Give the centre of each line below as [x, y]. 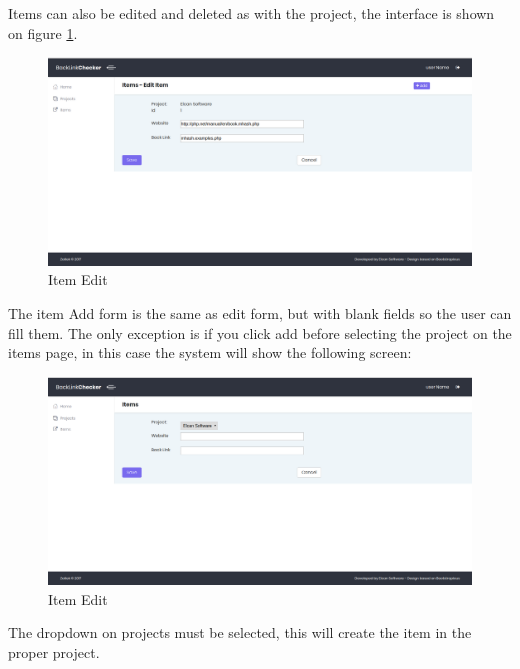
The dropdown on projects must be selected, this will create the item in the [240, 632]
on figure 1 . [43, 32]
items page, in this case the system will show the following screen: [210, 352]
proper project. [54, 651]
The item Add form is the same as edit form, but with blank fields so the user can [260, 313]
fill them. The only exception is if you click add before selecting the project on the [260, 332]
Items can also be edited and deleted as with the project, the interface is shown [251, 13]
